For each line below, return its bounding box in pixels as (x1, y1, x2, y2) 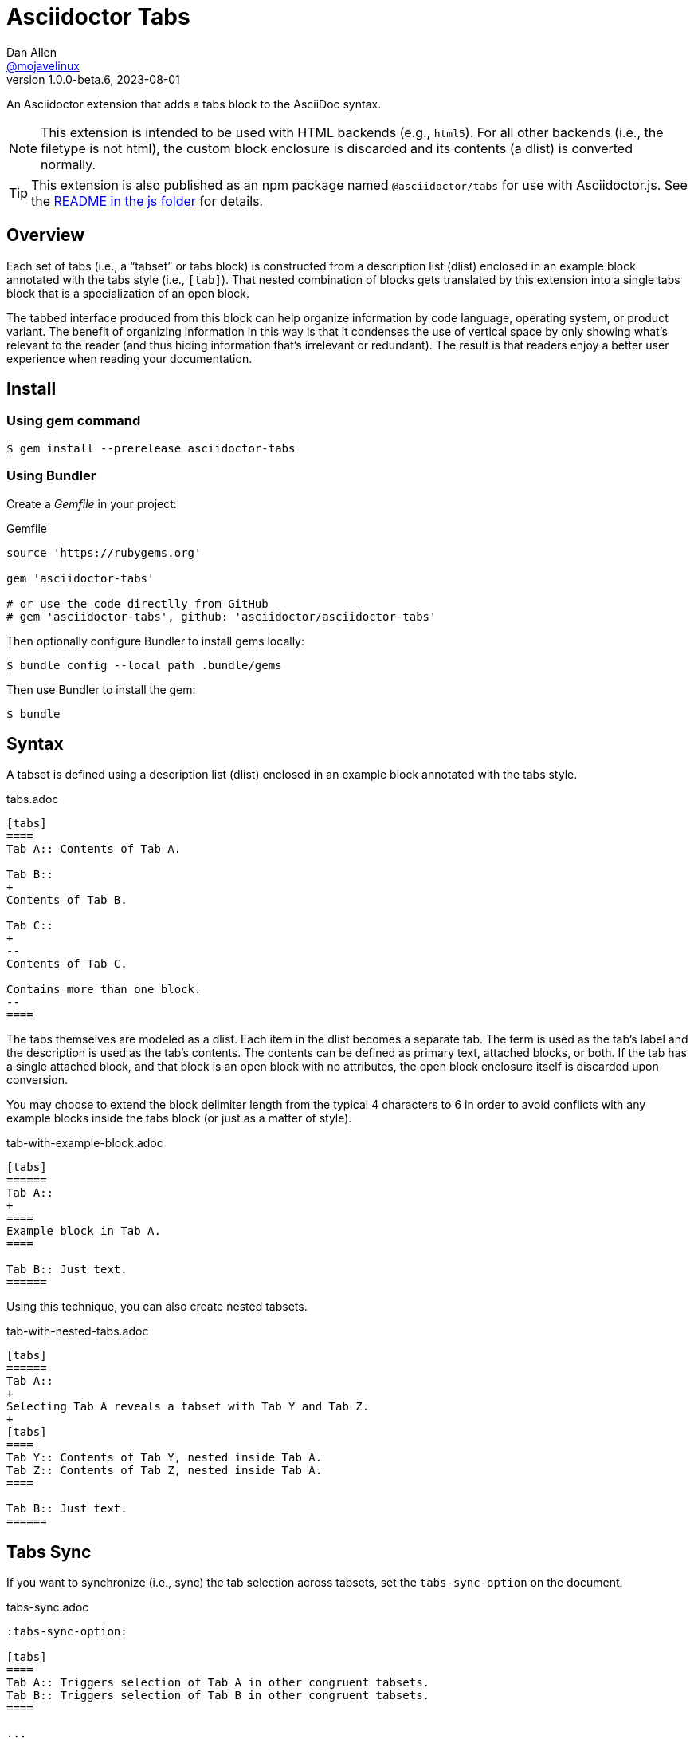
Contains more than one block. (6, 983, 202, 996)
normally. (41, 156, 96, 172)
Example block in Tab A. (6, 1224, 161, 1238)
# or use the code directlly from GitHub (6, 597, 269, 610)
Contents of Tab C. (6, 957, 127, 971)
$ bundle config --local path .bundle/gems (6, 658, 282, 672)
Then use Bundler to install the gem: (6, 682, 196, 696)
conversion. (6, 1073, 68, 1087)
